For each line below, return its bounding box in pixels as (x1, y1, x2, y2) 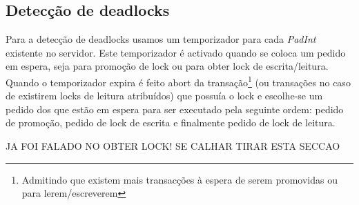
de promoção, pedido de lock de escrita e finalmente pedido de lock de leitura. (6, 115, 336, 130)
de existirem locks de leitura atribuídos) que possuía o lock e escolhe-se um (6, 88, 323, 103)
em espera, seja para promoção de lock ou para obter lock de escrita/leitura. (6, 59, 329, 73)
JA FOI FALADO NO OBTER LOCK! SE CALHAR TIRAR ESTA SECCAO (6, 139, 340, 153)
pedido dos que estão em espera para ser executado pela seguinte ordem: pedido (6, 101, 344, 116)
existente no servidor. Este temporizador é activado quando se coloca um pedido (6, 45, 346, 59)
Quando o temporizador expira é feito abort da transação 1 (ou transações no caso (6, 72, 351, 89)
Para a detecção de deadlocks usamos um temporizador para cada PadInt (6, 32, 316, 46)
